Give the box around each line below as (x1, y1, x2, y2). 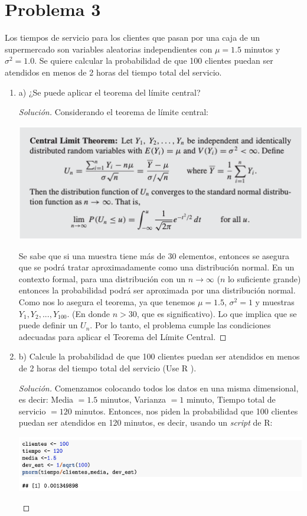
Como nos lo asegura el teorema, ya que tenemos (18, 295, 195, 308)
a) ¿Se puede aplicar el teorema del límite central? (18, 86, 201, 98)
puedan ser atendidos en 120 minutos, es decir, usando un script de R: (18, 416, 273, 429)
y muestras (255, 295, 295, 308)
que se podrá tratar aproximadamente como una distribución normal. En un (18, 261, 295, 273)
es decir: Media (18, 393, 74, 406)
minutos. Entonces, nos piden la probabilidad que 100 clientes (74, 404, 298, 417)
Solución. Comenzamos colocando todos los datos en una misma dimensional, (18, 381, 299, 394)
